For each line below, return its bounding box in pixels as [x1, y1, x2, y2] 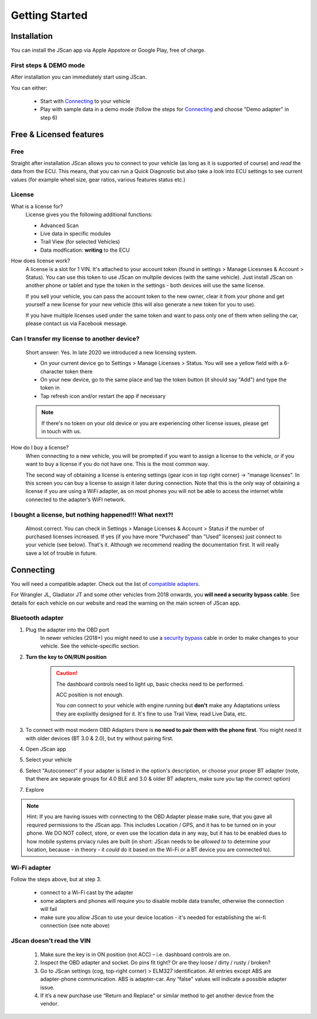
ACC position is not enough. [56, 691, 124, 699]
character [40, 367, 64, 375]
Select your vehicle [25, 756, 72, 763]
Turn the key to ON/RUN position [25, 653, 107, 660]
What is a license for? [11, 203, 63, 210]
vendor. [40, 1000, 59, 1007]
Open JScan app [25, 745, 66, 753]
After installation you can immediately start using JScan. [11, 73, 147, 80]
